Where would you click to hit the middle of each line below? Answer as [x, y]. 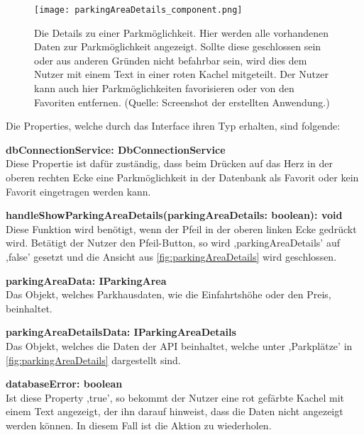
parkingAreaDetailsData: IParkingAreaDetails [121, 332]
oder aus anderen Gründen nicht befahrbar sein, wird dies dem [171, 60]
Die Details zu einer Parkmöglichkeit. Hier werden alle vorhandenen [182, 32]
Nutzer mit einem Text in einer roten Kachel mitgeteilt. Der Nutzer [181, 74]
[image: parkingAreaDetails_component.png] [138, 10]
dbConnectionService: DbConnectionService [116, 149]
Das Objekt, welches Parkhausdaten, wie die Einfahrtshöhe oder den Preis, [169, 294]
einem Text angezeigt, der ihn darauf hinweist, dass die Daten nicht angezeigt [175, 411]
